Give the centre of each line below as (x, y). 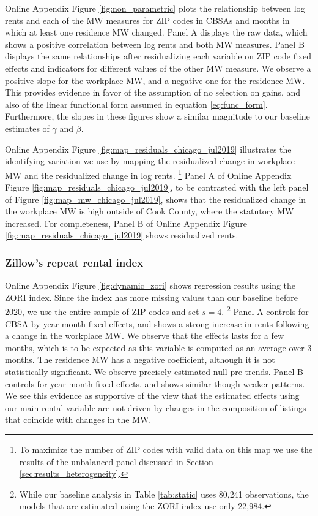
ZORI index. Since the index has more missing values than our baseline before (152, 297)
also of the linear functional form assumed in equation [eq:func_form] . (136, 104)
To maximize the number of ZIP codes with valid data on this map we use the (166, 449)
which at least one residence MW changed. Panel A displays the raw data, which (156, 32)
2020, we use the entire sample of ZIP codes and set (102, 311)
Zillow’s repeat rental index (74, 262)
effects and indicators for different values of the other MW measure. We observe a (158, 68)
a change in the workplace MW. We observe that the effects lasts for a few (145, 336)
